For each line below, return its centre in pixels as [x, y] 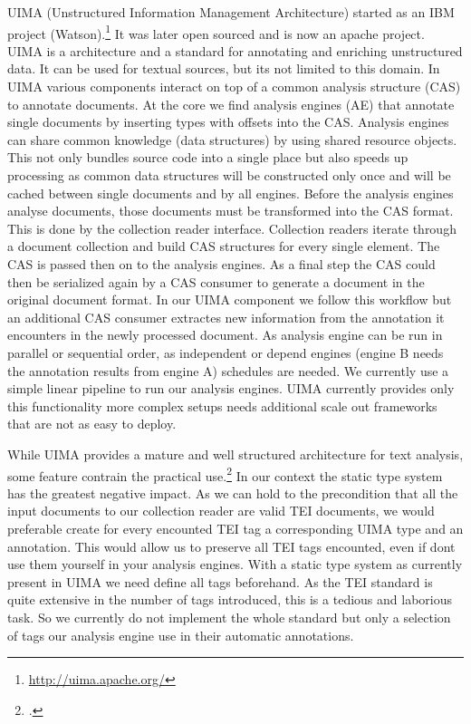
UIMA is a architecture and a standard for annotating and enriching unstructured [235, 50]
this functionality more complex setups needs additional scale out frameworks [222, 405]
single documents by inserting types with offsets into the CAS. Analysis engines [228, 122]
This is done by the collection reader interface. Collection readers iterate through [232, 228]
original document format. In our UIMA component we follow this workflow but [230, 299]
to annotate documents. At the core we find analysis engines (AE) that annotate [231, 104]
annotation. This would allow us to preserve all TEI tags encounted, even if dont [231, 546]
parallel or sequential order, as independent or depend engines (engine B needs [226, 352]
